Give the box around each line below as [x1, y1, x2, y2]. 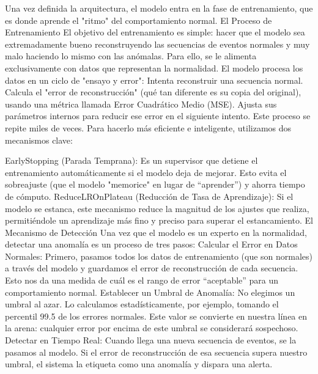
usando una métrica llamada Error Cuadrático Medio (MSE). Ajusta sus [5, 97, 277, 110]
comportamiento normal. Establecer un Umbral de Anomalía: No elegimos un [5, 285, 295, 298]
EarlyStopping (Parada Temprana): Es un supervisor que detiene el [5, 154, 258, 167]
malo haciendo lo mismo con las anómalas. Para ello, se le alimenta [5, 50, 257, 62]
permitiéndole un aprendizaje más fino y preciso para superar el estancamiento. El [5, 214, 313, 227]
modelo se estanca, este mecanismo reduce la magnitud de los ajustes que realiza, [5, 202, 309, 215]
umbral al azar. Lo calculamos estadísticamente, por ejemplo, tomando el [5, 298, 279, 310]
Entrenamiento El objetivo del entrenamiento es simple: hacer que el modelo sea [5, 26, 305, 38]
